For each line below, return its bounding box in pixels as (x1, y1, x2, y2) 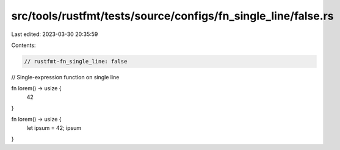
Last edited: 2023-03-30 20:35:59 (11, 30, 98, 38)
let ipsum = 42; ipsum (26, 124, 82, 131)
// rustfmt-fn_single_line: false (24, 58, 128, 65)
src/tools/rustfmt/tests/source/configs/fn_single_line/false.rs (11, 9, 334, 23)
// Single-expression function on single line (11, 73, 120, 80)
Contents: (11, 41, 36, 49)
